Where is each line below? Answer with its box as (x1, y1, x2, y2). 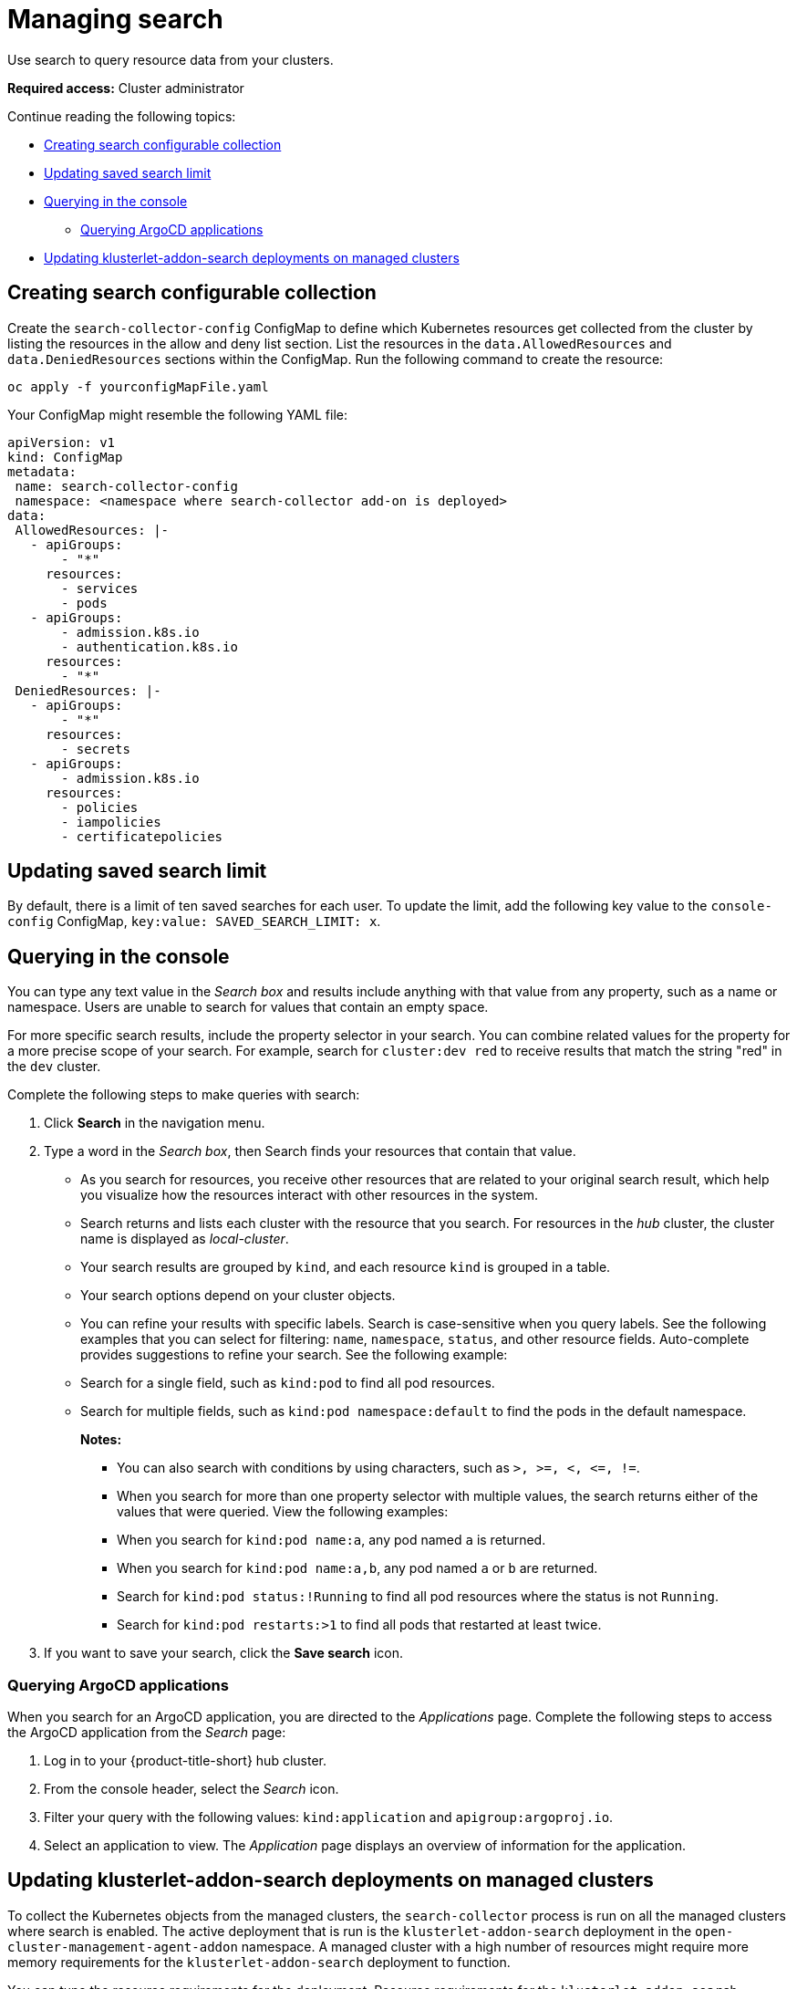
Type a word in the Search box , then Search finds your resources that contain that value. (44, 1143, 576, 1160)
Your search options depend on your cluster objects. (80, 1287, 396, 1304)
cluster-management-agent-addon (7, 1939, 238, 1954)
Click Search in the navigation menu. (44, 1115, 265, 1131)
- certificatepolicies (61, 828, 223, 844)
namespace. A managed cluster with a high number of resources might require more (241, 1938, 749, 1954)
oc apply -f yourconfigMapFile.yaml (7, 379, 269, 394)
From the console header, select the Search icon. (44, 1781, 339, 1797)
